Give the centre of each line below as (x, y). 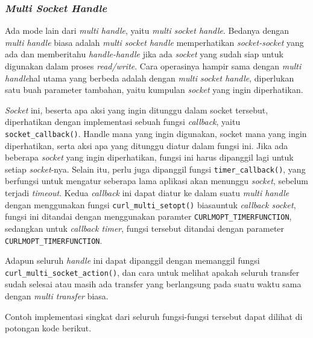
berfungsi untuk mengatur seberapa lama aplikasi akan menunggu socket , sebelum (156, 181)
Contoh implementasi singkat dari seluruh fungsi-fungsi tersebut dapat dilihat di (154, 316)
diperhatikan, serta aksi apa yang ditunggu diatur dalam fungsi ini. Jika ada (147, 145)
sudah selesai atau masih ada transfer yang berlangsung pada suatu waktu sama (153, 284)
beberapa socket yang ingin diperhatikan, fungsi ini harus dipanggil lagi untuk (149, 157)
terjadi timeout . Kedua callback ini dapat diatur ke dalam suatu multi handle (147, 193)
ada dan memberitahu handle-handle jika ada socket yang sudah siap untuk (144, 54)
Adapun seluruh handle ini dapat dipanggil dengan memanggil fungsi (132, 260)
